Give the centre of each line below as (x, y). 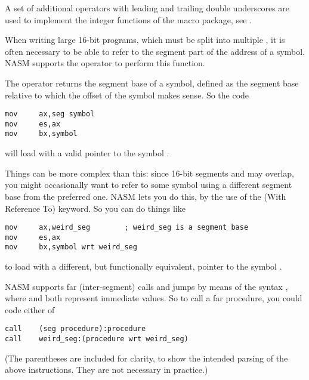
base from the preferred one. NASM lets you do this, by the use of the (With (146, 196)
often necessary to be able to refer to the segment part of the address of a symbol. (155, 51)
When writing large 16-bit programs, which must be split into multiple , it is (145, 40)
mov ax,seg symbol (50, 114)
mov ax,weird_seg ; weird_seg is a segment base (127, 228)
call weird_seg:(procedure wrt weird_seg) (97, 339)
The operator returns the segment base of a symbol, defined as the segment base (152, 83)
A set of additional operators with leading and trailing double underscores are (147, 8)
